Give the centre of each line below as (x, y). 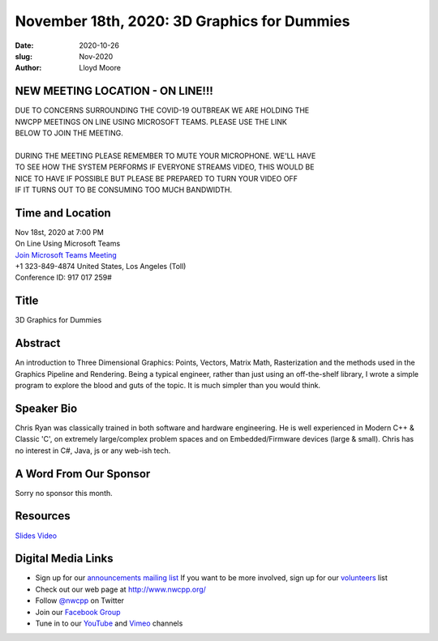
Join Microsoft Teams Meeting (66, 254)
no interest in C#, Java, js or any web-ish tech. (93, 451)
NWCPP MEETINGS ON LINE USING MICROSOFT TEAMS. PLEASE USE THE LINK (151, 122)
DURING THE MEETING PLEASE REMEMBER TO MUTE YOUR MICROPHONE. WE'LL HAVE (165, 156)
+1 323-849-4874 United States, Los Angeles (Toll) (101, 267)
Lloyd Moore (100, 68)
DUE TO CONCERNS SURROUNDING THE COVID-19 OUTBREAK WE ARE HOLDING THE (162, 110)
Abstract (38, 343)
